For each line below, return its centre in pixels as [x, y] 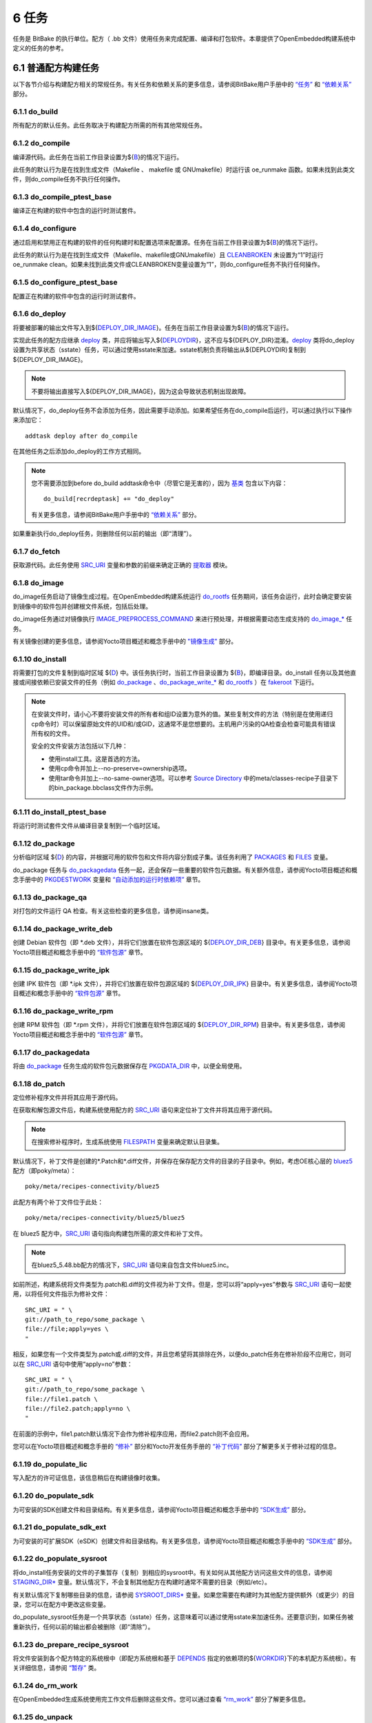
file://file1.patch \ [61, 1399]
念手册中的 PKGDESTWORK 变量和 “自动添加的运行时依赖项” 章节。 [108, 879]
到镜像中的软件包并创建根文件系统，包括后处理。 [82, 606]
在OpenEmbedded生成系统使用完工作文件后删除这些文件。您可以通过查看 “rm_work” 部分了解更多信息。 [161, 1700]
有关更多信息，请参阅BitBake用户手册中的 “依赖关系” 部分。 [116, 514]
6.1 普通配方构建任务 [56, 68]
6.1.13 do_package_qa [50, 897]
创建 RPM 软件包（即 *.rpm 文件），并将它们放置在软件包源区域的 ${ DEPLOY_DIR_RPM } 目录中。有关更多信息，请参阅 [179, 1025]
